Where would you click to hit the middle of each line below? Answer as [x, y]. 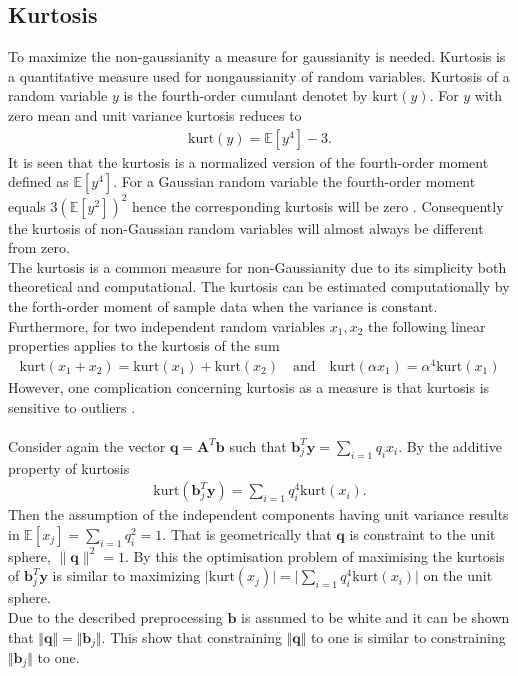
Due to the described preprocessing [115, 616]
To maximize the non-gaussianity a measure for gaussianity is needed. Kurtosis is [257, 56]
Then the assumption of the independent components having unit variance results [258, 514]
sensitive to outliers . [72, 406]
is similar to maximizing [126, 575]
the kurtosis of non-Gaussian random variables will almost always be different [246, 227]
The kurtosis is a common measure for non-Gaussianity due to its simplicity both [257, 266]
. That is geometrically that [247, 533]
